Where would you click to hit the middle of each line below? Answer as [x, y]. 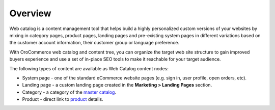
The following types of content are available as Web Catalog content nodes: [89, 68]
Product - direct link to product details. [63, 99]
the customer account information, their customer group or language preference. [94, 43]
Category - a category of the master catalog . [69, 92]
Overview [30, 13]
